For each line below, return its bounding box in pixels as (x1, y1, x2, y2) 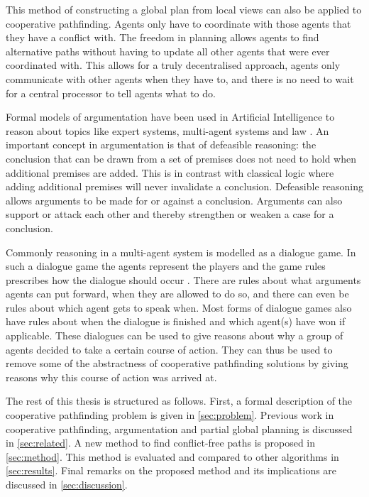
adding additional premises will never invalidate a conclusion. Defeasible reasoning (6, 179, 363, 194)
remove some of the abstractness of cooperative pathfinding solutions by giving (6, 356, 348, 371)
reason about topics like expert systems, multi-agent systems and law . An (6, 123, 329, 138)
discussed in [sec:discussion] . (6, 477, 128, 491)
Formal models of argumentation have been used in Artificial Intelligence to (6, 109, 335, 124)
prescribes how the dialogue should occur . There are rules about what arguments (6, 272, 361, 287)
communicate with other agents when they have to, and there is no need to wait (6, 71, 354, 86)
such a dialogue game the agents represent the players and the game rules (6, 258, 326, 273)
